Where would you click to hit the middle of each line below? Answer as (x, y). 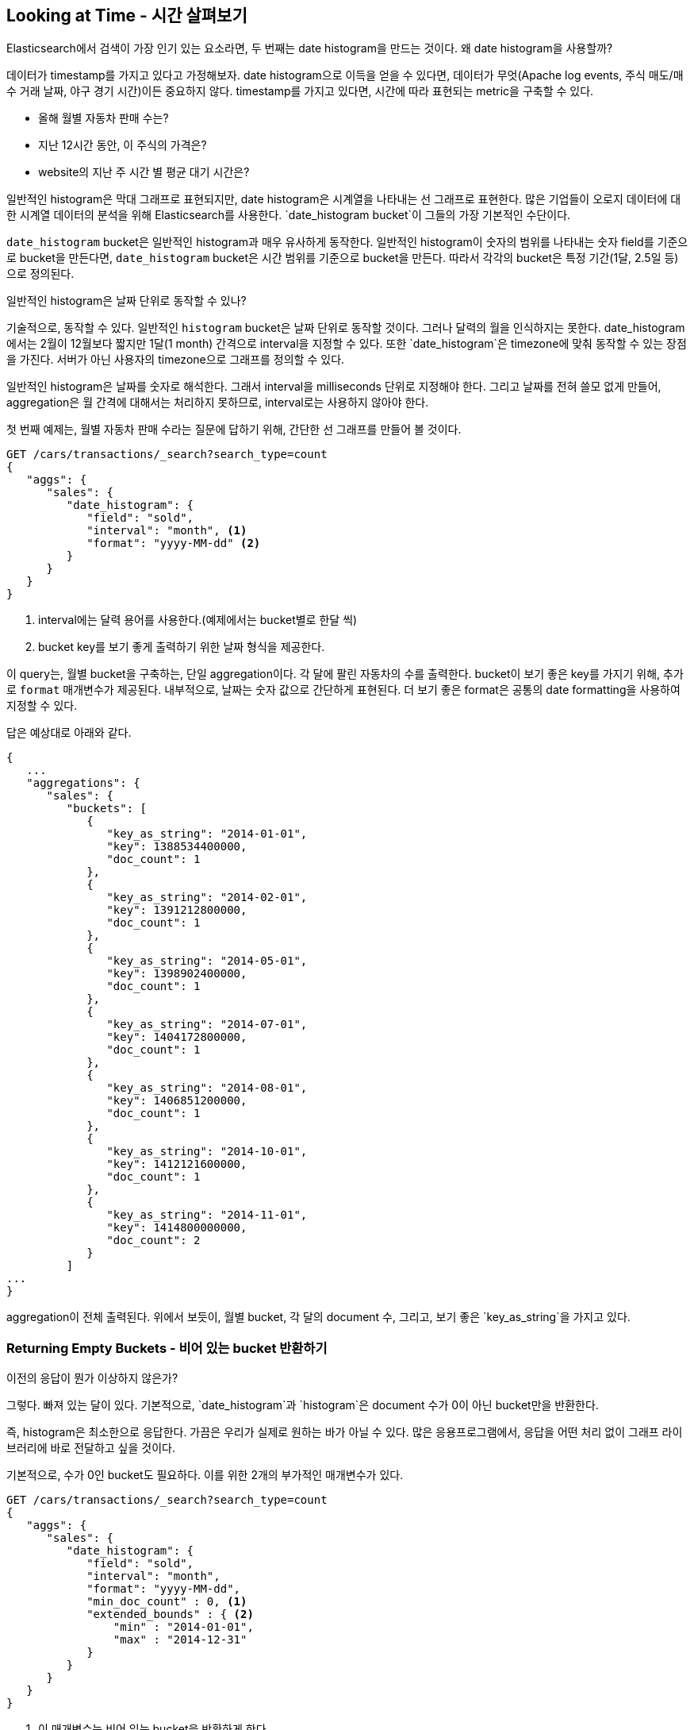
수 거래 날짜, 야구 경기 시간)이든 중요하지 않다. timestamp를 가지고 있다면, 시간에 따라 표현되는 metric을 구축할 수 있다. (300, 91)
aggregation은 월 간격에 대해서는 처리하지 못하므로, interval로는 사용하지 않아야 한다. (218, 403)
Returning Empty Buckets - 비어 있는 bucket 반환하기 (167, 1348)
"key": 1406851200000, (177, 1101)
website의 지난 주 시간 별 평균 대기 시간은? (144, 172)
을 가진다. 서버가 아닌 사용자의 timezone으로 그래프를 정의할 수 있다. (176, 360)
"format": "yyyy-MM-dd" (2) (174, 543)
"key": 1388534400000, (177, 847)
